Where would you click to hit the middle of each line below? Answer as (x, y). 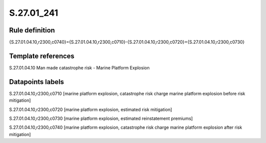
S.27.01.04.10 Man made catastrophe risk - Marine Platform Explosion (79, 68)
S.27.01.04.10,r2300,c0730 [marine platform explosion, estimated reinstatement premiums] (101, 118)
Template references (42, 56)
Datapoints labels (36, 82)
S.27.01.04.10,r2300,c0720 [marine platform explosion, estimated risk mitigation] (91, 109)
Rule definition (32, 30)
